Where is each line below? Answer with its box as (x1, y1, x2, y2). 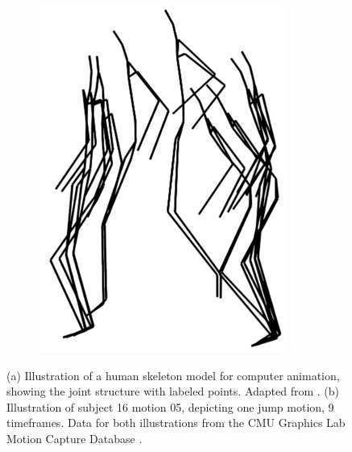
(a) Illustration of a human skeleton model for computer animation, (6, 366, 340, 383)
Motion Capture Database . (6, 429, 143, 446)
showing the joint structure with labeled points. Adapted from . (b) (6, 383, 340, 400)
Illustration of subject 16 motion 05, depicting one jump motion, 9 (6, 398, 334, 415)
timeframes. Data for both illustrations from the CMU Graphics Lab (6, 414, 346, 431)
